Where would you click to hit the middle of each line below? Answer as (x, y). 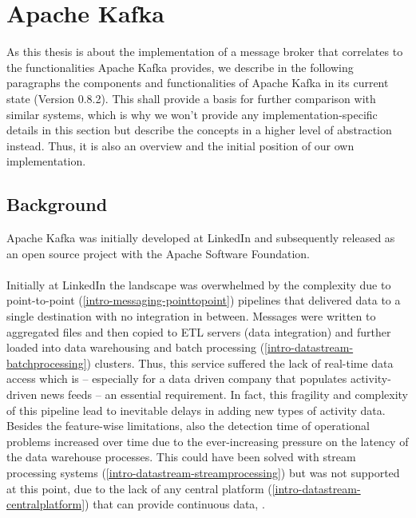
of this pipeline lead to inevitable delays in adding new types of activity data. (196, 410)
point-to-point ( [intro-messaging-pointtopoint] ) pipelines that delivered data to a (204, 300)
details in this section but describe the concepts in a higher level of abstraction (199, 130)
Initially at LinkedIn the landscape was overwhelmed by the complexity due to (199, 284)
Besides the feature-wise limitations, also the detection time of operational (188, 426)
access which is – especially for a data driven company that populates (177, 379)
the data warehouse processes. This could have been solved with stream (181, 457)
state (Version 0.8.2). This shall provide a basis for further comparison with (191, 98)
